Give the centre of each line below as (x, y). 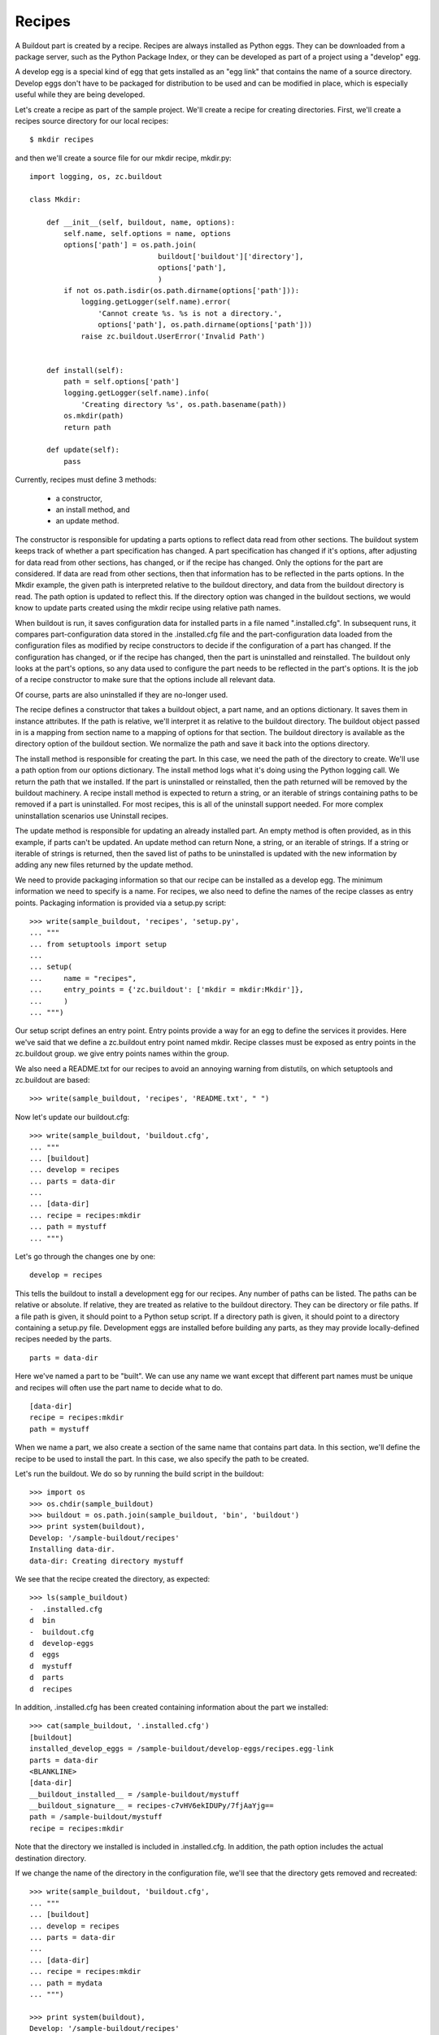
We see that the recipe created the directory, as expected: (113, 1579)
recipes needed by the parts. (63, 1339)
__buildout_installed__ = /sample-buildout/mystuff (135, 1794)
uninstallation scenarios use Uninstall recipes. (92, 816)
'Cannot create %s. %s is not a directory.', (190, 313)
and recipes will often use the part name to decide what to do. (119, 1387)
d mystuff (51, 1666)
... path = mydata (66, 1983)
